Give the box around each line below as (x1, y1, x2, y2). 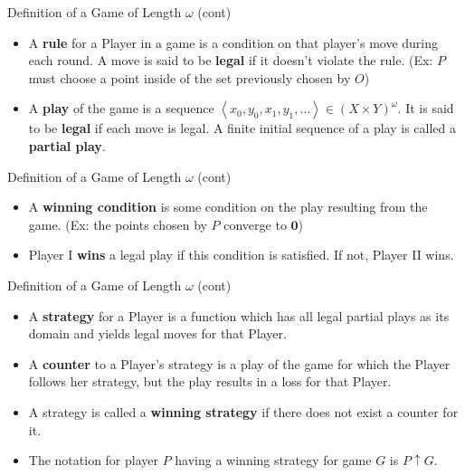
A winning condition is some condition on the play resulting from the (28, 197, 428, 216)
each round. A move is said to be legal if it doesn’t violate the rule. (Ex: (28, 51, 433, 70)
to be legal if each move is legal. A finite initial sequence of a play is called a (28, 119, 456, 138)
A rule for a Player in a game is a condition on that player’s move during (28, 33, 439, 52)
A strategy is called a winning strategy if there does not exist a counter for (28, 402, 459, 421)
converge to (223, 214, 287, 233)
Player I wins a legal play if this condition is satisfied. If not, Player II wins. (28, 245, 454, 264)
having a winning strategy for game (175, 451, 372, 470)
